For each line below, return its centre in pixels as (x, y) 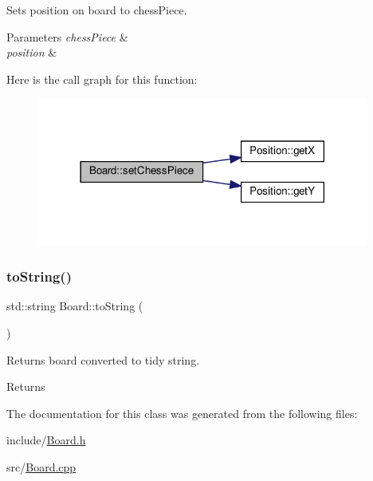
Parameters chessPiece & (67, 36)
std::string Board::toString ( (75, 306)
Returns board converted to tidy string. (103, 359)
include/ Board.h (46, 440)
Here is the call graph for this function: (102, 79)
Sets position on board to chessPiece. (97, 10)
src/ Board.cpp (41, 466)
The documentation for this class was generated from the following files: (182, 413)
